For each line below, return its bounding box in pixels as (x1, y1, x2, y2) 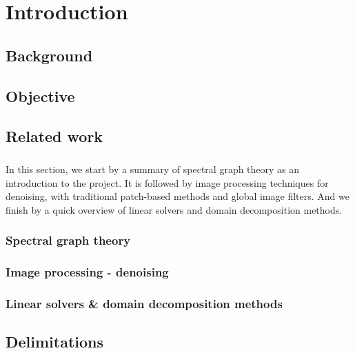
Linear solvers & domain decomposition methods (6, 295, 283, 312)
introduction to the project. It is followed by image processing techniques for (6, 175, 329, 190)
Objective (6, 85, 75, 106)
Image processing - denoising (6, 263, 169, 281)
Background (6, 44, 93, 65)
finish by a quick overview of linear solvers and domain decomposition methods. (6, 202, 343, 216)
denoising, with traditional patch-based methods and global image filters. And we (6, 189, 349, 203)
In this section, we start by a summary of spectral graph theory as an (6, 162, 300, 176)
